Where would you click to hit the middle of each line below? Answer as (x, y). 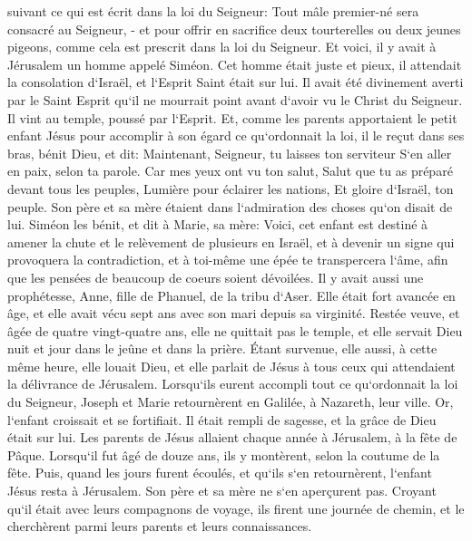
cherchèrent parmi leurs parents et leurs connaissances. (160, 526)
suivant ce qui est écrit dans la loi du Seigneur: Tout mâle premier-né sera (213, 11)
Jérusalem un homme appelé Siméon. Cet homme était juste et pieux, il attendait (235, 64)
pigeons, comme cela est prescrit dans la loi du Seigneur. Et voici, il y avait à (222, 47)
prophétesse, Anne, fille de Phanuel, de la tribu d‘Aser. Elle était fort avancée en (231, 295)
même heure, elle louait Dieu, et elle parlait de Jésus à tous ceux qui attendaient (231, 366)
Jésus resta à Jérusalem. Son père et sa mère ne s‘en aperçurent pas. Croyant (222, 491)
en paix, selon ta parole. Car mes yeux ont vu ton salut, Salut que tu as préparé (230, 171)
